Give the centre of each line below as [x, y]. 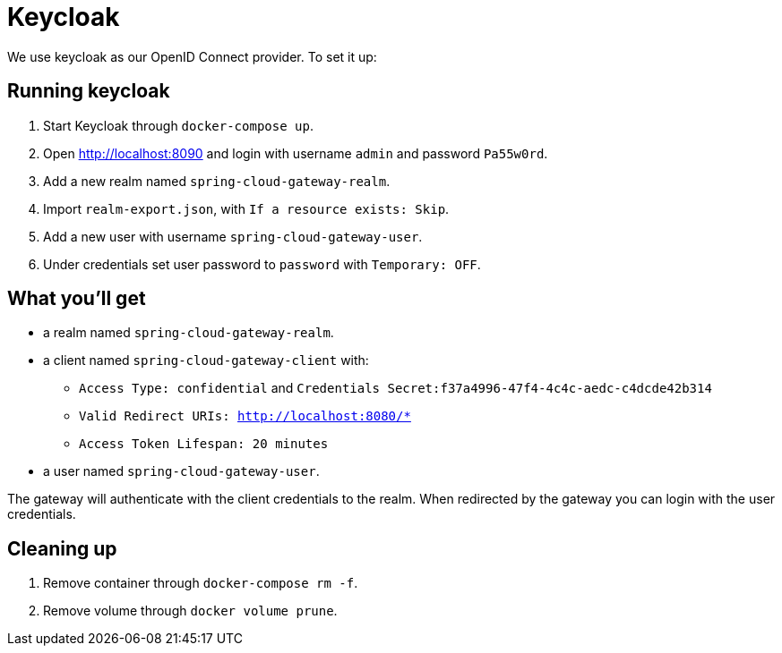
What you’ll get [77, 299]
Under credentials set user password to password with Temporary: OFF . [262, 264]
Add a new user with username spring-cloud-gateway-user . [233, 236]
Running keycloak [89, 91]
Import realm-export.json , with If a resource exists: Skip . [246, 208]
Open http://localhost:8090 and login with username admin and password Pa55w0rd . [296, 153]
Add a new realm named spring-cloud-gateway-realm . [217, 181]
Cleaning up [62, 548]
